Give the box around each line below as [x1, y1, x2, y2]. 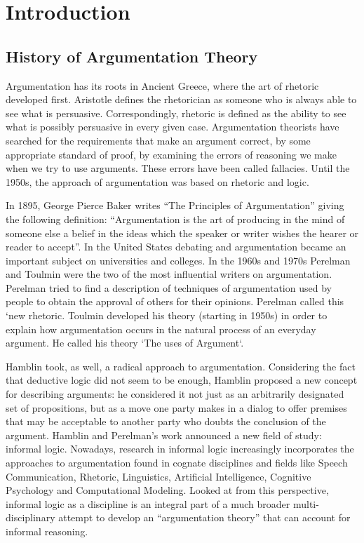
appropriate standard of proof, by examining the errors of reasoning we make [6, 147, 337, 161]
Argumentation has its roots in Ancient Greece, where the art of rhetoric [6, 78, 319, 93]
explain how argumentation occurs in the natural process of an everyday [6, 321, 316, 336]
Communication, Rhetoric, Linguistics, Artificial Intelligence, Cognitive [6, 469, 311, 483]
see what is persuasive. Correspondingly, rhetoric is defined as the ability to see [6, 105, 346, 120]
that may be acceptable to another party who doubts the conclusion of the [6, 414, 326, 429]
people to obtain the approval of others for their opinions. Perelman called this [6, 294, 344, 309]
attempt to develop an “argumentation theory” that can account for [58, 510, 351, 525]
